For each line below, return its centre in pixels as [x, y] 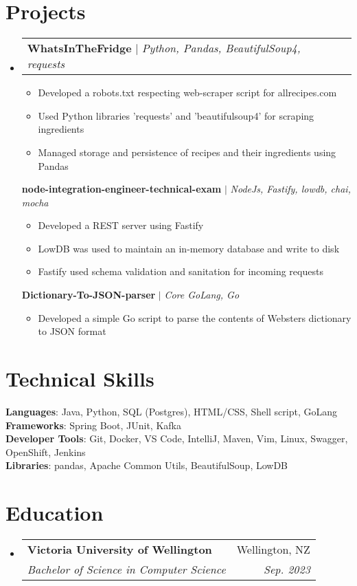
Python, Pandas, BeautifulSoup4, [221, 48]
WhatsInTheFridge [79, 48]
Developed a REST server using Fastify [121, 225]
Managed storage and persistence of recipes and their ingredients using [187, 152]
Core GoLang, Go [202, 295]
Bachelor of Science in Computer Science [126, 569]
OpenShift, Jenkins [46, 452]
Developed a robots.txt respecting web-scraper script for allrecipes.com [187, 93]
